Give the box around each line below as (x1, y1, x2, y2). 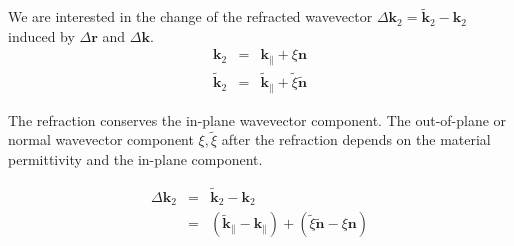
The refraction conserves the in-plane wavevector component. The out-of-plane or (8, 109, 507, 130)
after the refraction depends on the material (221, 129, 491, 150)
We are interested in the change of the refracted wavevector (8, 6, 373, 27)
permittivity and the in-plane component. (8, 149, 263, 169)
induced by (8, 25, 75, 46)
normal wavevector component (8, 129, 194, 150)
